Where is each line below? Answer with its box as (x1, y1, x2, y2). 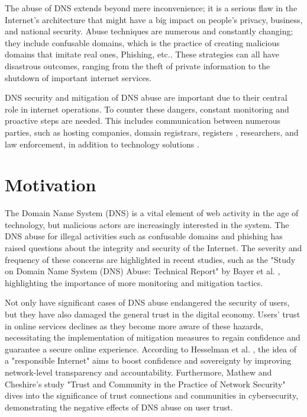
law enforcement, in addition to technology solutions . (5, 137, 199, 150)
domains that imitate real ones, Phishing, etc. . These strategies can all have (5, 48, 279, 60)
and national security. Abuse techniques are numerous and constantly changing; (5, 25, 293, 37)
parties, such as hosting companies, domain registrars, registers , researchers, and (5, 126, 299, 138)
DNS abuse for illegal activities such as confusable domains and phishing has (5, 230, 283, 242)
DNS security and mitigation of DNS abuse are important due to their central (5, 91, 287, 104)
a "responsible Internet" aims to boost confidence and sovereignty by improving (5, 354, 292, 367)
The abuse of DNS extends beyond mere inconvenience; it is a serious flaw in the (5, 2, 298, 14)
